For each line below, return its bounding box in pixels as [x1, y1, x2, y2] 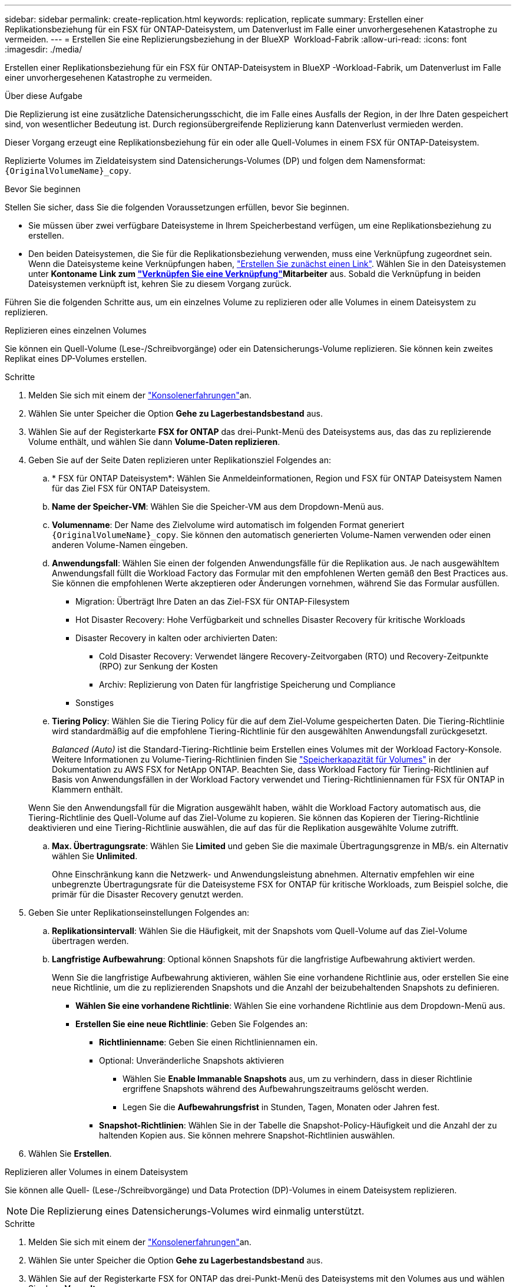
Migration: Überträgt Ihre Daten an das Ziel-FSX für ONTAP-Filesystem [75, 596, 350, 606]
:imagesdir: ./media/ [5, 44, 82, 54]
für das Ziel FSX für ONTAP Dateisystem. [52, 483, 210, 493]
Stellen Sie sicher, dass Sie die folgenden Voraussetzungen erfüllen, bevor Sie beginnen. [5, 202, 349, 212]
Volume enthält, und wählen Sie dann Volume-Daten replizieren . [28, 437, 280, 447]
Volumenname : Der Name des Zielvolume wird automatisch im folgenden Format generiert [52, 520, 405, 530]
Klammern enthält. [52, 784, 123, 794]
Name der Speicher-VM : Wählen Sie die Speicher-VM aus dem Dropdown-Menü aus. [52, 501, 384, 511]
